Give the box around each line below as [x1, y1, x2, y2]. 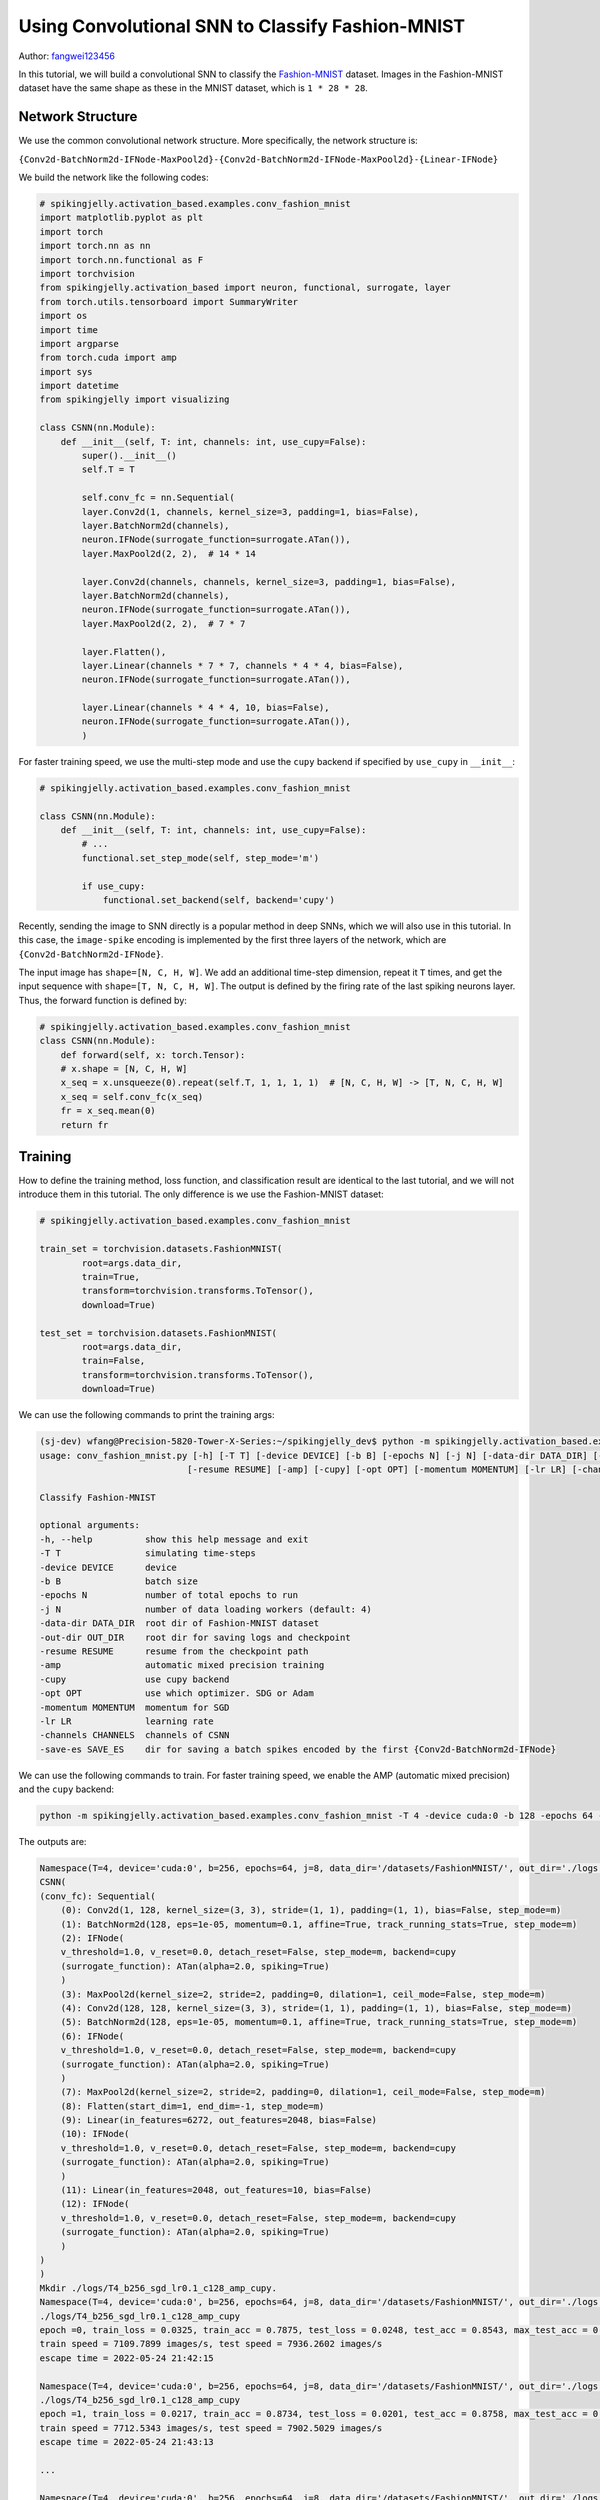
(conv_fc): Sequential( [39, 1890, 157, 1902]
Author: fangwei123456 [18, 50, 115, 62]
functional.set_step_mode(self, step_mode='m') [81, 852, 320, 864]
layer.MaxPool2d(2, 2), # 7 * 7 [81, 618, 246, 629]
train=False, [81, 1355, 146, 1367]
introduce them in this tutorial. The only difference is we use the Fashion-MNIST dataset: [18, 1188, 384, 1200]
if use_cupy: [81, 880, 146, 892]
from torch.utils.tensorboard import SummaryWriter [39, 296, 299, 307]
